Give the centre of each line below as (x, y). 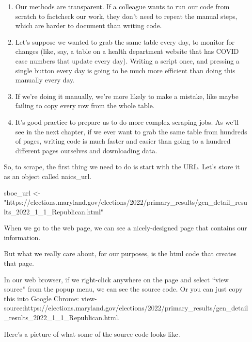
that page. (19, 263)
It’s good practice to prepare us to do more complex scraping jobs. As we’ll (127, 122)
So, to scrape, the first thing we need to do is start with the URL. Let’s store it (122, 167)
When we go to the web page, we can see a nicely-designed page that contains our (126, 228)
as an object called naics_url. (48, 176)
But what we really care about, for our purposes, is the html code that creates (120, 253)
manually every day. (45, 80)
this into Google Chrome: (41, 298)
